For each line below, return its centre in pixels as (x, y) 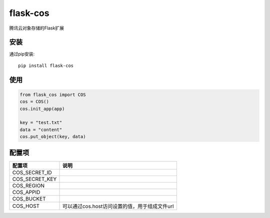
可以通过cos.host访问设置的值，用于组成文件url (118, 206)
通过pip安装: (22, 54)
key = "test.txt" (41, 123)
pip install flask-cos (46, 65)
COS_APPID (26, 192)
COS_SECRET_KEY (34, 179)
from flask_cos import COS (53, 94)
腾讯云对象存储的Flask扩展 (37, 28)
